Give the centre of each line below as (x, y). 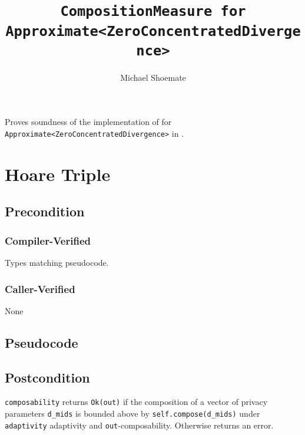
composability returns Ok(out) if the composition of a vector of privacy (136, 402)
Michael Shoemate (153, 77)
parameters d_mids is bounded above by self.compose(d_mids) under (132, 413)
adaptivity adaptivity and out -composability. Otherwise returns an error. (139, 425)
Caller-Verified (40, 289)
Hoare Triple (58, 174)
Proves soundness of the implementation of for (88, 122)
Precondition (45, 211)
